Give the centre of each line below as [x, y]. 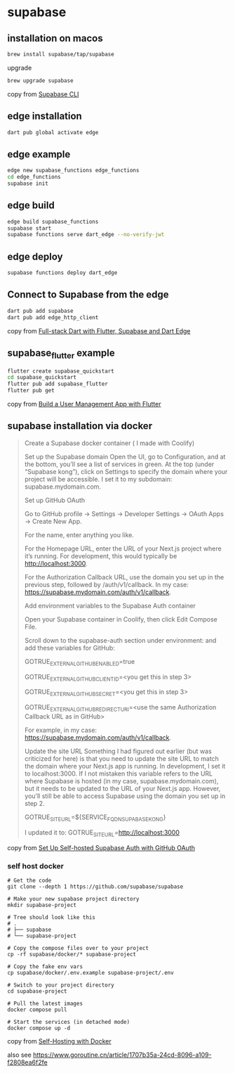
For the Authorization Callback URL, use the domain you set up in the [124, 577]
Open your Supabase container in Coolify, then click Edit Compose [121, 619]
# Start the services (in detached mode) [69, 1022]
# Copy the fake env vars [45, 966]
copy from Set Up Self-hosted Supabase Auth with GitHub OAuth [101, 847]
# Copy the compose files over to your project [78, 948]
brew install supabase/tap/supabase [61, 54]
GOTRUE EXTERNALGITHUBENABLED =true [80, 662]
